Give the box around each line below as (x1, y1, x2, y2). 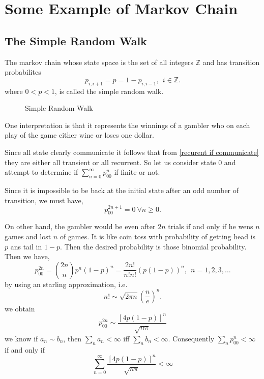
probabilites (5, 67, 41, 77)
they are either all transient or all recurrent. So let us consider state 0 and (5, 156, 236, 167)
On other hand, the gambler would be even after (5, 221, 156, 232)
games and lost (5, 231, 51, 241)
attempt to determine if (5, 167, 78, 177)
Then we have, (5, 251, 50, 262)
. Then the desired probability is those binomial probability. (60, 241, 247, 251)
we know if (5, 333, 38, 343)
